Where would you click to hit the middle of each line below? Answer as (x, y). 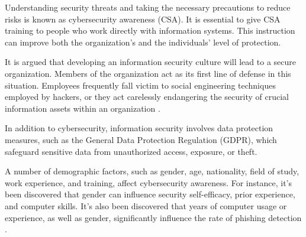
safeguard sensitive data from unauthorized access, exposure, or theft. (131, 151)
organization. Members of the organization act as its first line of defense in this (148, 73)
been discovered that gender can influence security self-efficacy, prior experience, (150, 194)
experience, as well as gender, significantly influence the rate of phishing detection (153, 217)
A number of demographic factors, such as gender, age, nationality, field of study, (152, 171)
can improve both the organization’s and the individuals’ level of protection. (143, 42)
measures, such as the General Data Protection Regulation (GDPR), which (141, 139)
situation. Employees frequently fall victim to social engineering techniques (140, 85)
